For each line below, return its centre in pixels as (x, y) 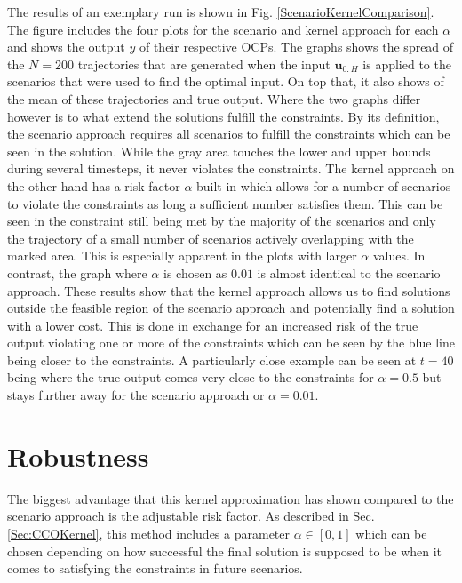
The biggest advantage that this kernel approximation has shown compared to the (231, 498)
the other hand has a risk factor (94, 185)
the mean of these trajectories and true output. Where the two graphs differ (214, 98)
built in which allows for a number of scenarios (324, 185)
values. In (399, 256)
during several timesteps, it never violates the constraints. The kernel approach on (231, 168)
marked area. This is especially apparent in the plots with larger (182, 256)
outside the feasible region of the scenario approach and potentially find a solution (231, 308)
